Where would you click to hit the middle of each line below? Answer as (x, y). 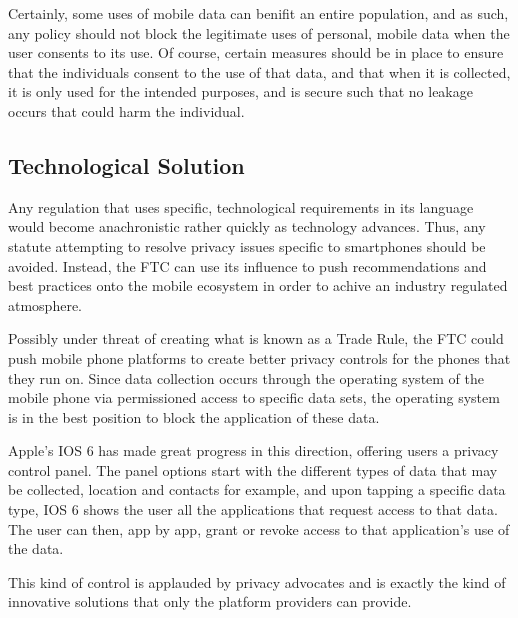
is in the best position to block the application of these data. (194, 416)
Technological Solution (126, 164)
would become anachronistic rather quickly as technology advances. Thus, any (247, 226)
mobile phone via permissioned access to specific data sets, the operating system (254, 397)
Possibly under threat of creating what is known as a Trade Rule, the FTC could (256, 338)
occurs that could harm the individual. (126, 110)
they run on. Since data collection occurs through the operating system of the (246, 377)
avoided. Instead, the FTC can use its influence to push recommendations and (247, 265)
